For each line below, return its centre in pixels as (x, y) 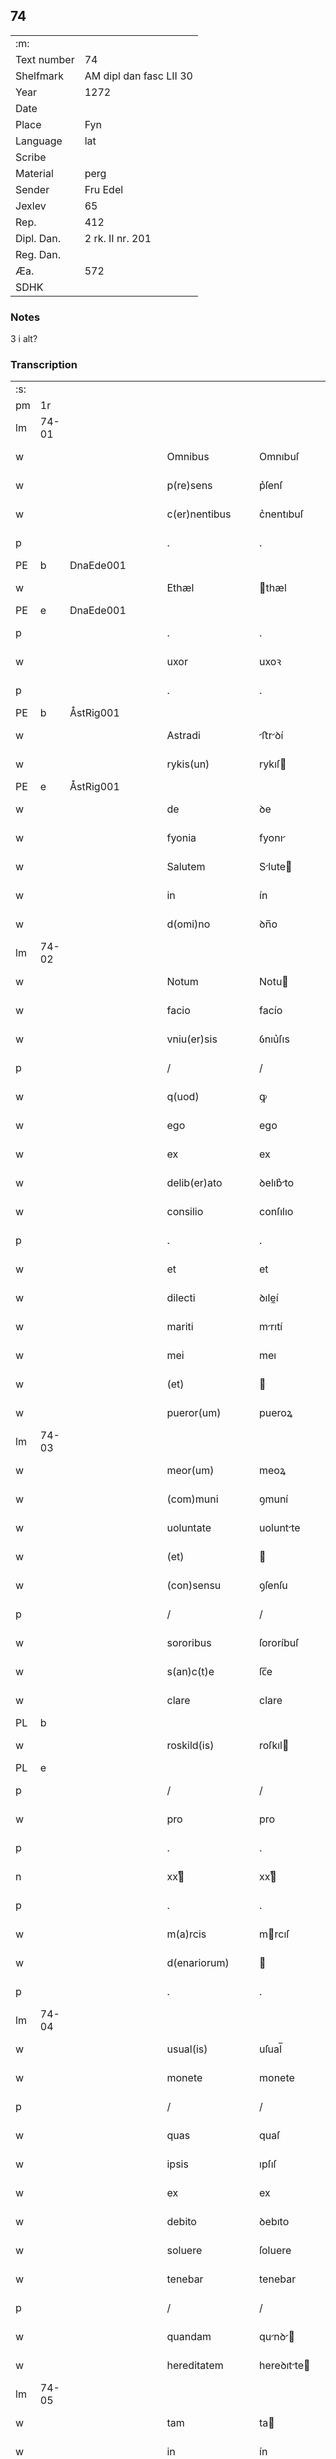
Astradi (183, 736)
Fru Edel (104, 189)
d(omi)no (188, 924)
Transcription (44, 365)
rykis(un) (188, 764)
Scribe (31, 157)
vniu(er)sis (192, 1039)
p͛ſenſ (271, 486)
